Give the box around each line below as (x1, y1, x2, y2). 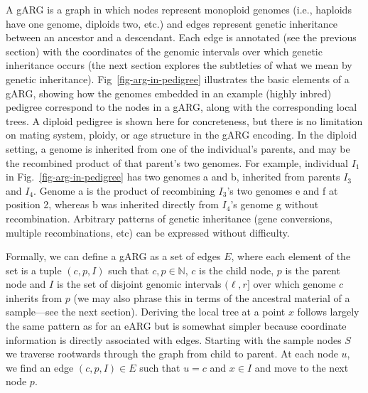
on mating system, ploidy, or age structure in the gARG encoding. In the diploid (6, 127, 357, 142)
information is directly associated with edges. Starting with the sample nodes (6, 332, 342, 347)
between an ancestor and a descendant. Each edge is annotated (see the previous (6, 30, 357, 45)
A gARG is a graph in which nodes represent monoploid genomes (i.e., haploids (6, 2, 352, 16)
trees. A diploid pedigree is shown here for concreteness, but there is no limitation (6, 113, 363, 128)
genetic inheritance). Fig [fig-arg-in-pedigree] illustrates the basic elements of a (6, 71, 350, 86)
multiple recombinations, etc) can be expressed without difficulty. (6, 225, 290, 239)
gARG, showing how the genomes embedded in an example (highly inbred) (6, 85, 332, 100)
